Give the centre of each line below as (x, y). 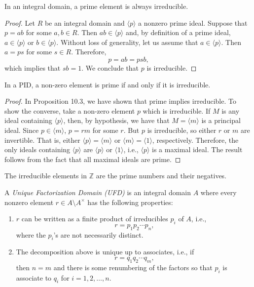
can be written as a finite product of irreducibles (95, 219)
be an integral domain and (85, 22)
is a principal (221, 120)
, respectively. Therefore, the (195, 140)
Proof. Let (20, 22)
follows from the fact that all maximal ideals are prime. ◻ (93, 159)
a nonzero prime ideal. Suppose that (193, 22)
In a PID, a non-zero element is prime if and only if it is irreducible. (108, 84)
